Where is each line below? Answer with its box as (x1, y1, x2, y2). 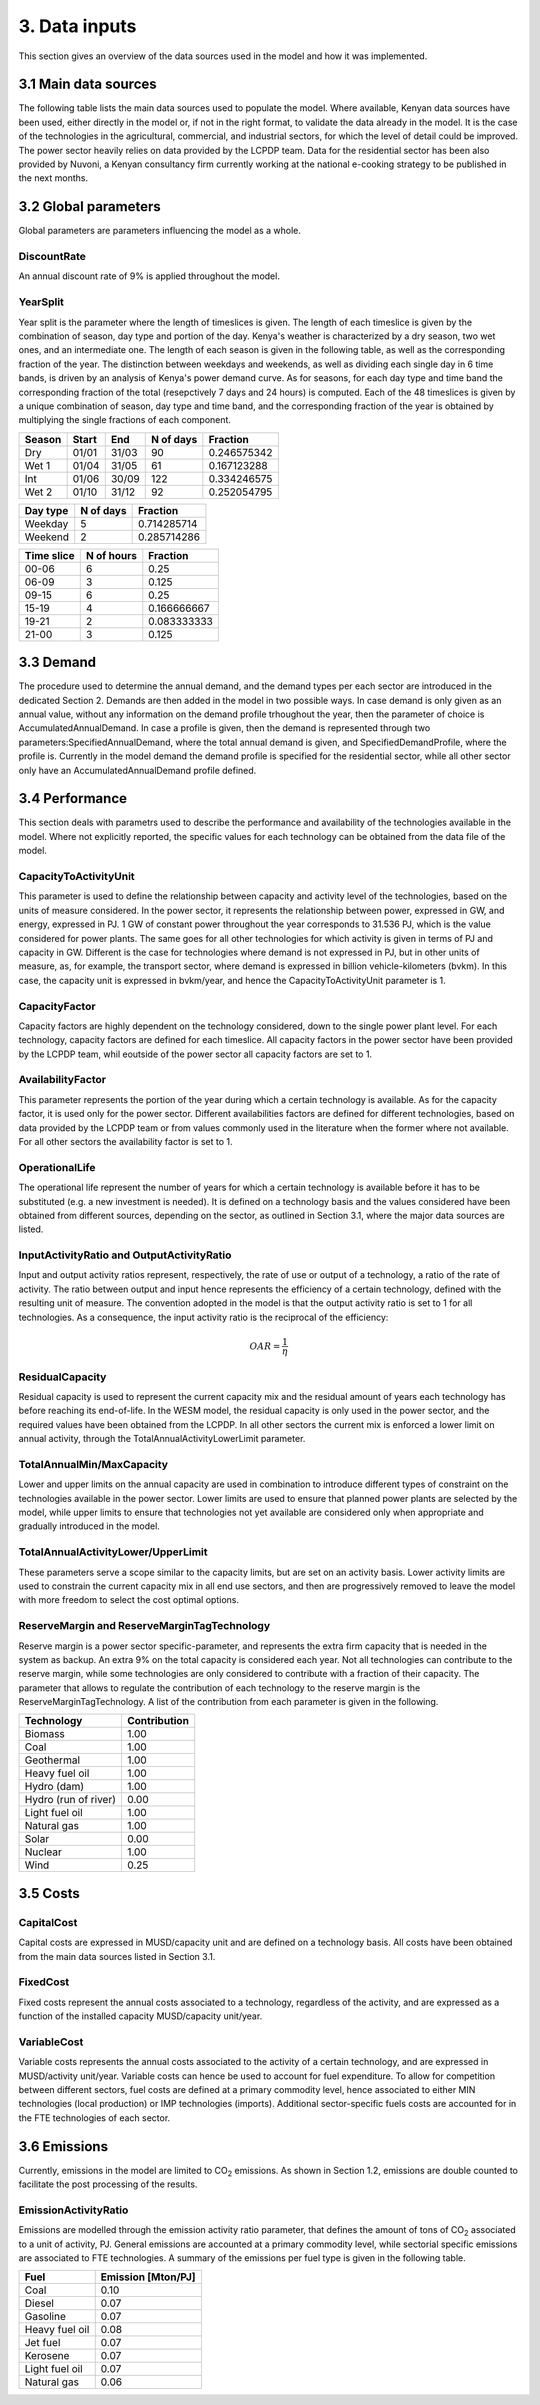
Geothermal (24, 1753, 80, 1767)
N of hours (85, 548, 137, 562)
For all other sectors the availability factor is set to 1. (18, 1135, 233, 1147)
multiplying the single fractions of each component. (18, 414, 232, 426)
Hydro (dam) (24, 1780, 85, 1794)
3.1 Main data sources (18, 76, 157, 93)
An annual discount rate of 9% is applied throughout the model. (18, 270, 280, 282)
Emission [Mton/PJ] (100, 2270, 196, 2284)
